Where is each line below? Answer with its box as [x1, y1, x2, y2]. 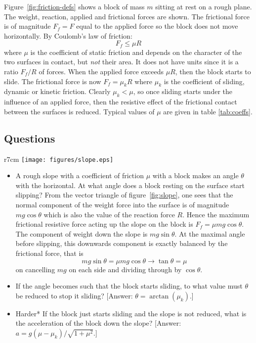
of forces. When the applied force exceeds [39, 66, 164, 77]
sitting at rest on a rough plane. [155, 1, 252, 11]
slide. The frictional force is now [4, 76, 101, 86]
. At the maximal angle [174, 228, 245, 239]
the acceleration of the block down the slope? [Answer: [15, 318, 181, 328]
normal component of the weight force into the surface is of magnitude [15, 199, 229, 210]
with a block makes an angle [152, 170, 239, 181]
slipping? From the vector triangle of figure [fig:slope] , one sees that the [15, 190, 233, 200]
